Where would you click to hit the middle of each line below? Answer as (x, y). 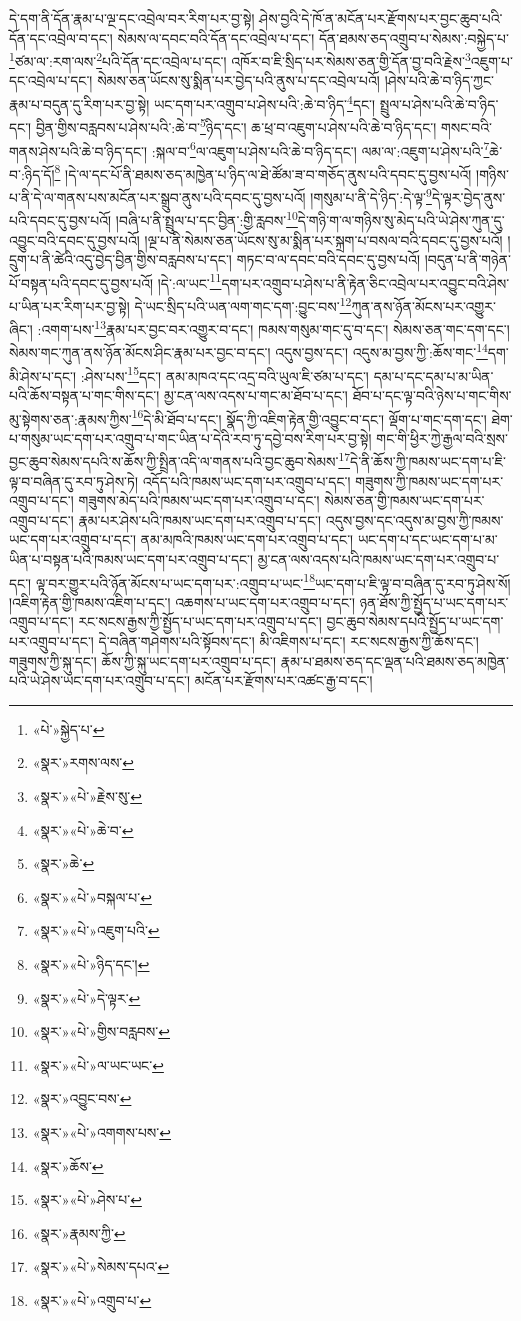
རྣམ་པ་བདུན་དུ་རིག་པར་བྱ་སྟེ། (79, 103)
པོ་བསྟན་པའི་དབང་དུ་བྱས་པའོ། (81, 282)
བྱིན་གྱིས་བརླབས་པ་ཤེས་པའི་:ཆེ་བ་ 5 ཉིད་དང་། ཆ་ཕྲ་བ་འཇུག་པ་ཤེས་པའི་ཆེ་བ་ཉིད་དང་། (236, 125)
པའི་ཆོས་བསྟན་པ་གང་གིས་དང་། (84, 394)
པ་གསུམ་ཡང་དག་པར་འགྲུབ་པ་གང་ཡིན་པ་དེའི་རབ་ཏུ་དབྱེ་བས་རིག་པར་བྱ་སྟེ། (190, 437)
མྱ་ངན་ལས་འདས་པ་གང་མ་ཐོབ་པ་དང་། (256, 394)
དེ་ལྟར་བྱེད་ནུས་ (468, 196)
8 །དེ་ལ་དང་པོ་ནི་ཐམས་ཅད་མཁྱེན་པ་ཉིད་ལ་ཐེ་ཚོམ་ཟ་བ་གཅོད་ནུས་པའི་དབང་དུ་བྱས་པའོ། (263, 172)
